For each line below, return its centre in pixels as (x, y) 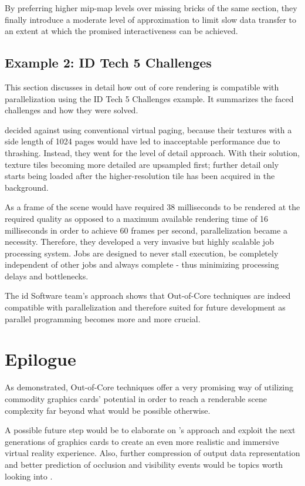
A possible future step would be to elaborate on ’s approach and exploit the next (150, 430)
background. (27, 187)
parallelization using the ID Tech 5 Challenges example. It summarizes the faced (149, 98)
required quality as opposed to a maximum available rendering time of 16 (137, 218)
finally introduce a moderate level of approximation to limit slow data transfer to (150, 19)
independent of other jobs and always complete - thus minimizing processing (142, 264)
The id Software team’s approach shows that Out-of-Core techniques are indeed (148, 296)
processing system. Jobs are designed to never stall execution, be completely (142, 253)
